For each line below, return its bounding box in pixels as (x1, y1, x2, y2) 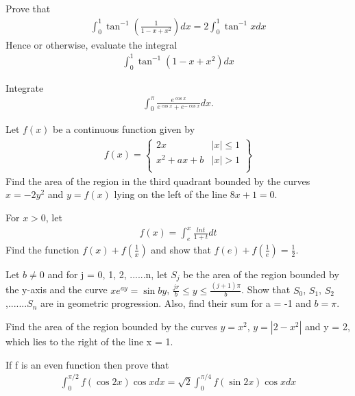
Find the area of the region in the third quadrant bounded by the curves (5, 173, 310, 188)
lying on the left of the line (114, 187, 228, 201)
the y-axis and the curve (5, 282, 108, 297)
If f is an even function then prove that (5, 357, 169, 371)
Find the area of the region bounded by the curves (5, 319, 217, 334)
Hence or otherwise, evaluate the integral (5, 37, 177, 51)
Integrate (5, 80, 44, 95)
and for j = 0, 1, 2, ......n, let (47, 267, 168, 281)
